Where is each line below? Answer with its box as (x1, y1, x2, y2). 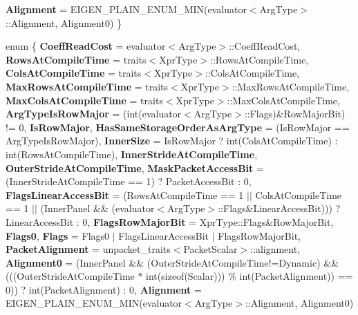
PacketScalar (183, 242, 238, 256)
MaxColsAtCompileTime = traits (6, 93, 163, 107)
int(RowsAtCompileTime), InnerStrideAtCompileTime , (6, 146, 258, 161)
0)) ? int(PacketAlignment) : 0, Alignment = (6, 282, 202, 296)
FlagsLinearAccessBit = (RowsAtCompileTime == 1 (6, 187, 244, 202)
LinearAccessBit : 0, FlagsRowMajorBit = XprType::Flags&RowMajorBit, (6, 214, 334, 229)
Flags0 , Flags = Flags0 (6, 228, 110, 242)
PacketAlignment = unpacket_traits (6, 242, 171, 256)
